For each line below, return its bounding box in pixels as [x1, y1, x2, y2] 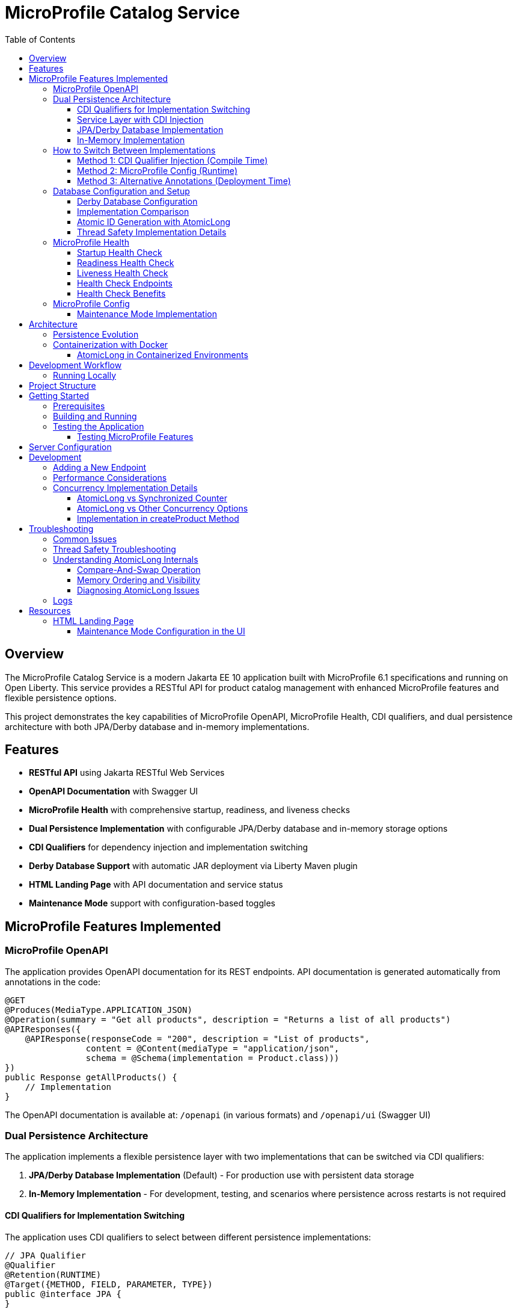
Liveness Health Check [77, 267, 168, 278]
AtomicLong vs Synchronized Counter [77, 492, 227, 503]
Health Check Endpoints [77, 277, 173, 288]
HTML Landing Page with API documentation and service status [29, 879, 283, 890]
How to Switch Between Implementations [53, 144, 216, 155]
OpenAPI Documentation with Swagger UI [29, 786, 198, 797]
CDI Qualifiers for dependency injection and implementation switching [29, 842, 308, 853]
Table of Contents [5, 34, 76, 45]
